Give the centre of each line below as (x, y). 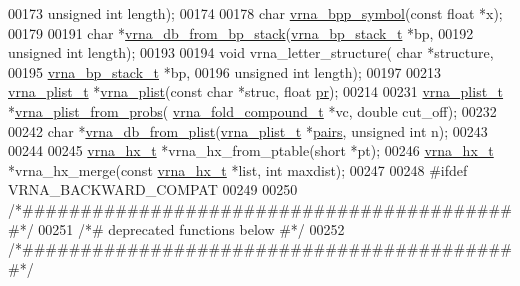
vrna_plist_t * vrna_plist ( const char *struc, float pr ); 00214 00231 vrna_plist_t (256, 91)
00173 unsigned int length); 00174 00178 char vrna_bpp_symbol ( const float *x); (255, 13)
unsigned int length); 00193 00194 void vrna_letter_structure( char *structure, (251, 52)
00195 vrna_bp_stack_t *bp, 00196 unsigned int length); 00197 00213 (225, 71)
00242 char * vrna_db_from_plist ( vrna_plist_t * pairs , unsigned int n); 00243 (248, 130)
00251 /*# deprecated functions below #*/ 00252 (191, 228)
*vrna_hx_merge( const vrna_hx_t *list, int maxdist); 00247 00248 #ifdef (238, 169)
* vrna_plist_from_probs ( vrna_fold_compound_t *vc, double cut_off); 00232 (252, 110)
